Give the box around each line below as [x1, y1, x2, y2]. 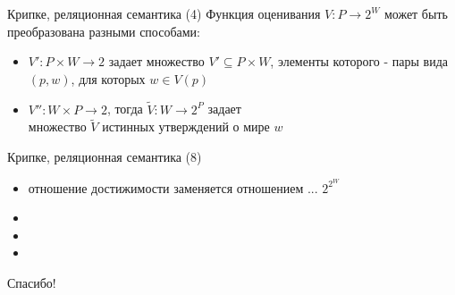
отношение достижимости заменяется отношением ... [28, 178, 318, 197]
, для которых [71, 69, 146, 88]
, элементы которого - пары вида [270, 52, 449, 71]
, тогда [106, 99, 143, 118]
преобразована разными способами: [7, 21, 201, 40]
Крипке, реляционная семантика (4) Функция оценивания [7, 4, 321, 22]
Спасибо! [7, 274, 56, 292]
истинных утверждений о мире [102, 117, 270, 136]
